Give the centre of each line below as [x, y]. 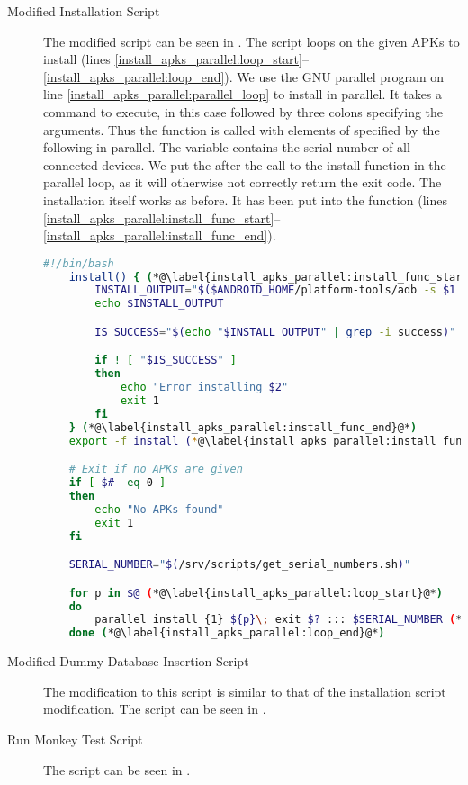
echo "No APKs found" [159, 509]
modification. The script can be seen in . [155, 709]
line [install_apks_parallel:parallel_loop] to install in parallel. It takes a [243, 94]
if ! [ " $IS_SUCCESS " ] [166, 361]
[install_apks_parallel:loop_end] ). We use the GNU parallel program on [244, 76]
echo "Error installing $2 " [204, 388]
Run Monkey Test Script [75, 739]
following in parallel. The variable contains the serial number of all [227, 147]
